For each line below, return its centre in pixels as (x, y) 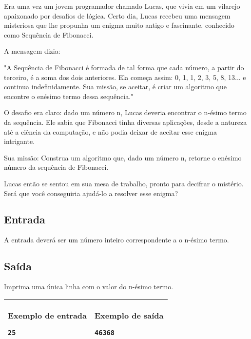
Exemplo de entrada (48, 315)
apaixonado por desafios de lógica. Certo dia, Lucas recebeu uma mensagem (117, 15)
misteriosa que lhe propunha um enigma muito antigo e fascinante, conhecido (119, 25)
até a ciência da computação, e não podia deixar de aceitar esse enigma (110, 131)
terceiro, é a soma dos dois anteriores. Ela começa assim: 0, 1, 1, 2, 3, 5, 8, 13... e (125, 77)
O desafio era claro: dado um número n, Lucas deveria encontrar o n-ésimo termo (125, 112)
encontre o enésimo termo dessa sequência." (69, 96)
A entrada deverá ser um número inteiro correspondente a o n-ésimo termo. (116, 240)
